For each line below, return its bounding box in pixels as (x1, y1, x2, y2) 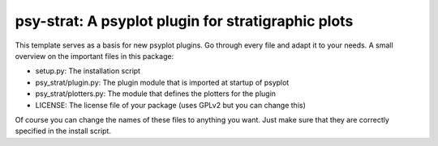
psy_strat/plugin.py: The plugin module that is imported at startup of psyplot (35, 77, 290, 87)
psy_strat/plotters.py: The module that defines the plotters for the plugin (35, 89, 276, 98)
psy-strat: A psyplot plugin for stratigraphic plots (15, 12, 354, 30)
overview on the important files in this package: (15, 51, 174, 60)
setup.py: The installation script (35, 66, 141, 76)
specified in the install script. (15, 126, 111, 136)
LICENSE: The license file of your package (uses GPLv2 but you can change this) (35, 100, 306, 110)
